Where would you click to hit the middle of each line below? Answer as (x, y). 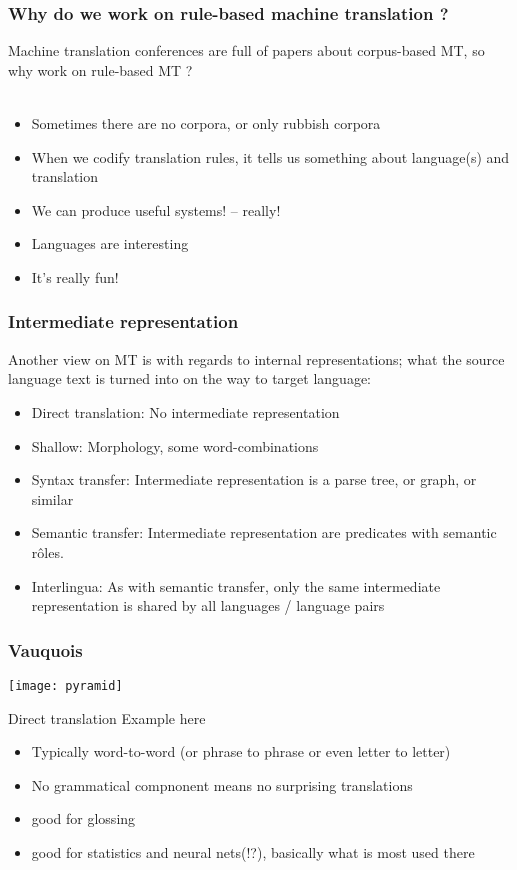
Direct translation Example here (107, 717)
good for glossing (83, 818)
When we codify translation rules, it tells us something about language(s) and (270, 156)
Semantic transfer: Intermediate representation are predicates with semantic (264, 532)
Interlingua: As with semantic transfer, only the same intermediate (236, 585)
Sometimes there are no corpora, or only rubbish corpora (206, 123)
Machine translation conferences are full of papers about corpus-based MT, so (246, 50)
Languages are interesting (110, 243)
